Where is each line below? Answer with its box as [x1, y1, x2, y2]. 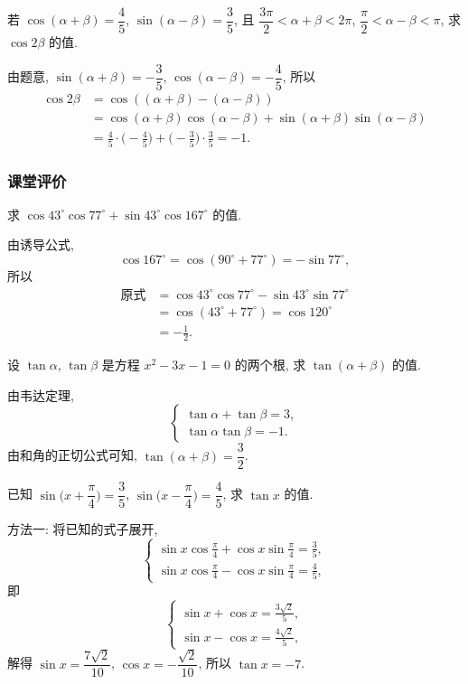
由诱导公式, [7, 235, 74, 254]
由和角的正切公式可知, [7, 445, 137, 464]
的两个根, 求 [234, 355, 306, 374]
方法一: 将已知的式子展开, [7, 520, 158, 539]
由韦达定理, [7, 385, 74, 404]
